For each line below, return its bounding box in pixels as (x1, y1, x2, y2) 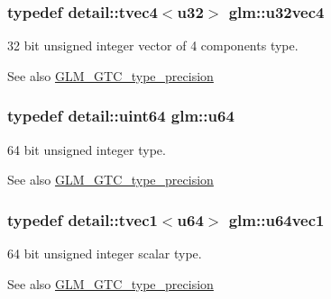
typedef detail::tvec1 (7, 208, 158, 231)
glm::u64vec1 (228, 208, 325, 231)
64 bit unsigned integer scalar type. (7, 244, 202, 263)
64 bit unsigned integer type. (7, 140, 166, 159)
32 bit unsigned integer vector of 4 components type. (7, 36, 299, 55)
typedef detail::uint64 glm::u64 (7, 104, 234, 127)
